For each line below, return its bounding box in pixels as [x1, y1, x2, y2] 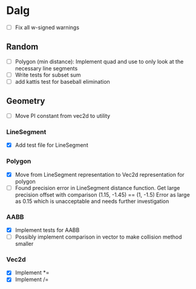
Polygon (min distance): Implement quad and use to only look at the [15, 58, 184, 65]
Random [6, 42, 39, 52]
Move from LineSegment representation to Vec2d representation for [15, 171, 185, 178]
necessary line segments [15, 64, 78, 72]
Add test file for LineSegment [15, 141, 89, 149]
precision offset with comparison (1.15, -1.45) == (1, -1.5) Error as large [15, 191, 191, 198]
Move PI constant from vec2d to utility [15, 112, 111, 119]
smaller [15, 240, 34, 248]
